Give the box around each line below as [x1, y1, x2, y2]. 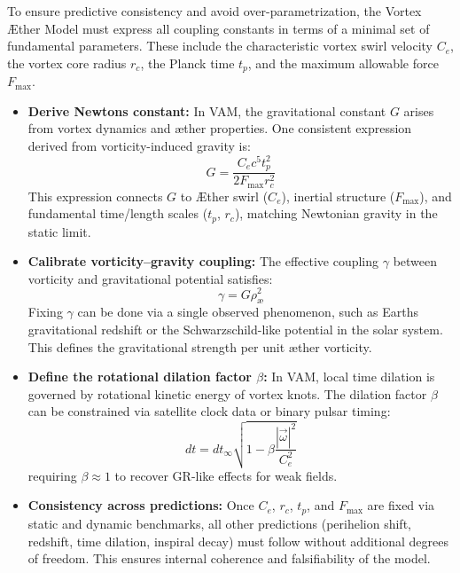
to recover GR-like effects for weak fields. [114, 466, 338, 484]
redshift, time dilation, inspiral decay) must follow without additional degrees [27, 531, 448, 550]
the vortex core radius [7, 53, 127, 72]
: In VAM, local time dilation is [263, 367, 435, 386]
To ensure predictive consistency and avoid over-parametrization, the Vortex [7, 2, 422, 20]
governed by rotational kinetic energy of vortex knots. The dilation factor [27, 384, 427, 403]
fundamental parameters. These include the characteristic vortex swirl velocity [7, 36, 433, 55]
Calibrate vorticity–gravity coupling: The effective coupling [27, 252, 379, 271]
